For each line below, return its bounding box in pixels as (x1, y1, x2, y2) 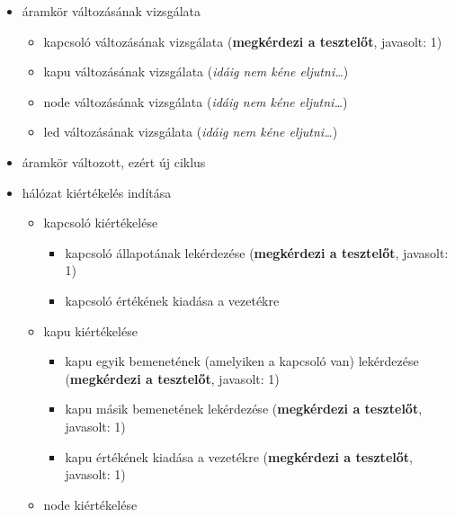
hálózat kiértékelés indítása (22, 183, 172, 201)
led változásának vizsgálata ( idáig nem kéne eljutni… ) (43, 122, 338, 141)
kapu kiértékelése (43, 321, 138, 340)
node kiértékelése (43, 495, 138, 513)
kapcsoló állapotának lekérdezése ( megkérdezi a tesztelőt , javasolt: (65, 243, 449, 262)
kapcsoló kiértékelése (43, 213, 158, 232)
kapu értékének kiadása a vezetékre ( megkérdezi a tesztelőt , (65, 447, 413, 466)
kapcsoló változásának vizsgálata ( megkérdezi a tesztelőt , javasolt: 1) (43, 31, 442, 50)
